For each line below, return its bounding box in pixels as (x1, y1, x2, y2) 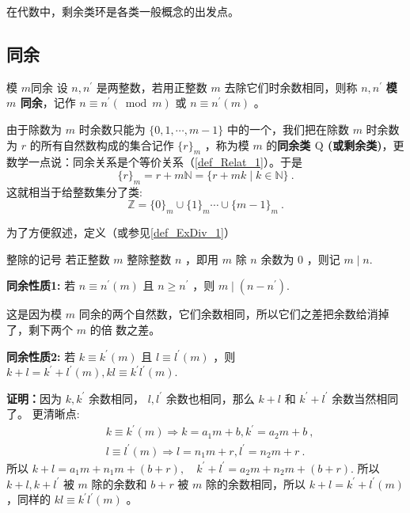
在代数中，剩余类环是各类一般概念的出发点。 (6, 3, 239, 19)
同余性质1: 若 (6, 277, 76, 294)
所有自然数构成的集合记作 (40, 136, 174, 153)
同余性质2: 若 (6, 348, 76, 364)
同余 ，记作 (20, 94, 76, 111)
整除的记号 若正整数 (6, 250, 110, 267)
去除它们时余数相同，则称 (224, 78, 358, 95)
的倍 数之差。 (89, 321, 161, 337)
